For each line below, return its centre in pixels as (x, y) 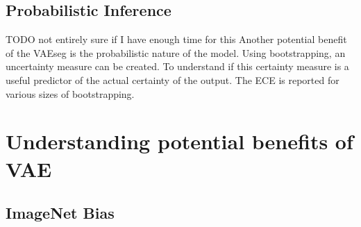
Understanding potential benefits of (179, 141)
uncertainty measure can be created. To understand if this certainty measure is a (177, 66)
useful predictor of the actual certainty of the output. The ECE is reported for (173, 79)
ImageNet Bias (60, 213)
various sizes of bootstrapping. (70, 93)
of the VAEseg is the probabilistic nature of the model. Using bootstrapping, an (176, 52)
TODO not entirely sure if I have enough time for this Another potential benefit (176, 39)
